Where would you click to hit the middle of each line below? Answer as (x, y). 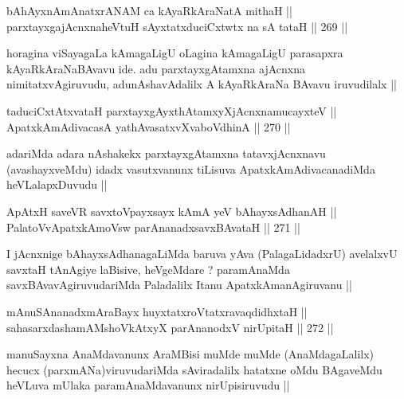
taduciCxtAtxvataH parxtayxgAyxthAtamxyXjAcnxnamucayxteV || (172, 110)
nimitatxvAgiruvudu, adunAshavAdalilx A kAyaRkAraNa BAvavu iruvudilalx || (202, 84)
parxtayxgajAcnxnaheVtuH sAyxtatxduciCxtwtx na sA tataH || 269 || (177, 26)
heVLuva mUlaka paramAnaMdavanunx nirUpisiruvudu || (148, 385)
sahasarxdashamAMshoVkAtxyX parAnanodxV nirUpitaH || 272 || (170, 327)
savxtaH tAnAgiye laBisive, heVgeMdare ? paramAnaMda (148, 269)
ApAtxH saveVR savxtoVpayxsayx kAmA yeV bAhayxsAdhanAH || (172, 211)
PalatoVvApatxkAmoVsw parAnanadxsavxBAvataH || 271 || (153, 227)
